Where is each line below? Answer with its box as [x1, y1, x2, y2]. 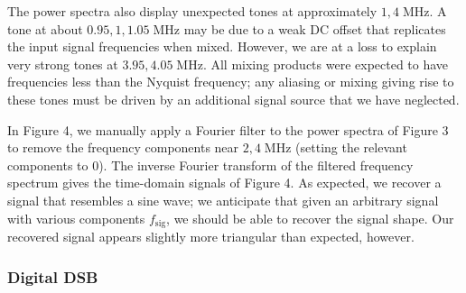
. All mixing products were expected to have [202, 54, 449, 73]
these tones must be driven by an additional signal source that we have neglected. [7, 89, 460, 108]
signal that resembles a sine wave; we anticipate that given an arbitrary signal [7, 190, 439, 209]
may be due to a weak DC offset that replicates [183, 19, 446, 38]
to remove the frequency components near [7, 138, 239, 157]
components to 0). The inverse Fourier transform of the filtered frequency [7, 155, 414, 174]
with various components [7, 208, 145, 227]
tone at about [7, 19, 83, 38]
